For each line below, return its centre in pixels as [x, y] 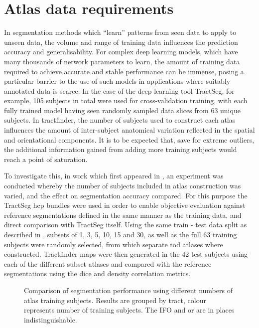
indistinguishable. [51, 319]
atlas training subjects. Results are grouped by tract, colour [115, 300]
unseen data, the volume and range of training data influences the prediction [121, 42]
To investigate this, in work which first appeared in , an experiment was [114, 176]
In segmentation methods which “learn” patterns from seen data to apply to [120, 32]
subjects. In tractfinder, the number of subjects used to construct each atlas [120, 120]
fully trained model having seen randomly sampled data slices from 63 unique [122, 110]
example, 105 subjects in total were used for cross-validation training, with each [126, 100]
